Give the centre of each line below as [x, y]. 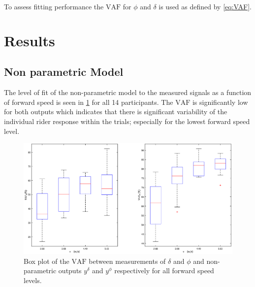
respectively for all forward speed [164, 271]
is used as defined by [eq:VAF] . [205, 6]
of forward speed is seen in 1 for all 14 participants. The [89, 102]
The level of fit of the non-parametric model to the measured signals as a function [128, 92]
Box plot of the [47, 261]
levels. [33, 280]
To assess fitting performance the [54, 6]
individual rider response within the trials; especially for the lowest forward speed [127, 121]
